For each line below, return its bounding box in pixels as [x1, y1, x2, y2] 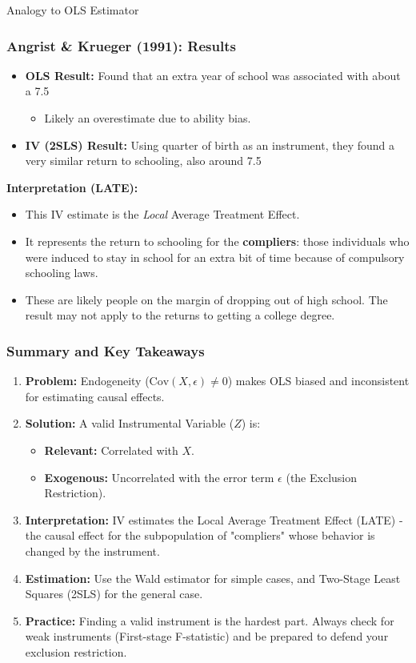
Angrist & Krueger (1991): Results [6, 35, 236, 55]
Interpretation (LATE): [6, 179, 138, 195]
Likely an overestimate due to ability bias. [44, 110, 251, 126]
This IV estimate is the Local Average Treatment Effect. [25, 206, 300, 223]
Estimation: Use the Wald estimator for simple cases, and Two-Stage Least [25, 569, 401, 586]
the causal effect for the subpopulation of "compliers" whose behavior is [25, 527, 375, 544]
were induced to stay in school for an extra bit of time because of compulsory [25, 248, 405, 265]
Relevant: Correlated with [44, 441, 178, 458]
